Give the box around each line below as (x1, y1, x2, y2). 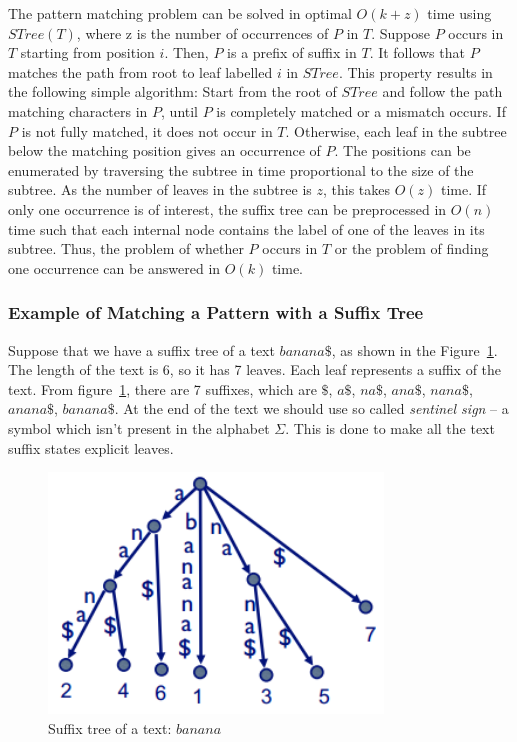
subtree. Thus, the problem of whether (8, 238, 244, 259)
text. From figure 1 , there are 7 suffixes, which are (8, 378, 317, 399)
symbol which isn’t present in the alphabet (8, 417, 270, 438)
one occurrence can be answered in (8, 257, 221, 278)
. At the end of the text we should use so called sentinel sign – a (114, 398, 509, 419)
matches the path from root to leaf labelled (8, 61, 273, 82)
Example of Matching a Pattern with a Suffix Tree (8, 300, 424, 325)
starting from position (20, 42, 155, 63)
